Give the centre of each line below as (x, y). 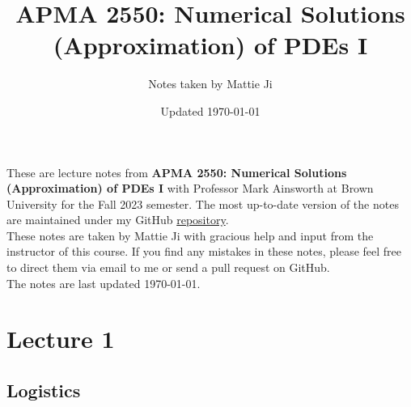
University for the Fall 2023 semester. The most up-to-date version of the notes (203, 203)
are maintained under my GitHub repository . (118, 220)
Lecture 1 (61, 339)
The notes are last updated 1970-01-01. (104, 283)
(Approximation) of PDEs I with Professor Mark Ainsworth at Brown (190, 188)
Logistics (44, 390)
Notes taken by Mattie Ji (210, 84)
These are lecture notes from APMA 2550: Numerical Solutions (177, 172)
